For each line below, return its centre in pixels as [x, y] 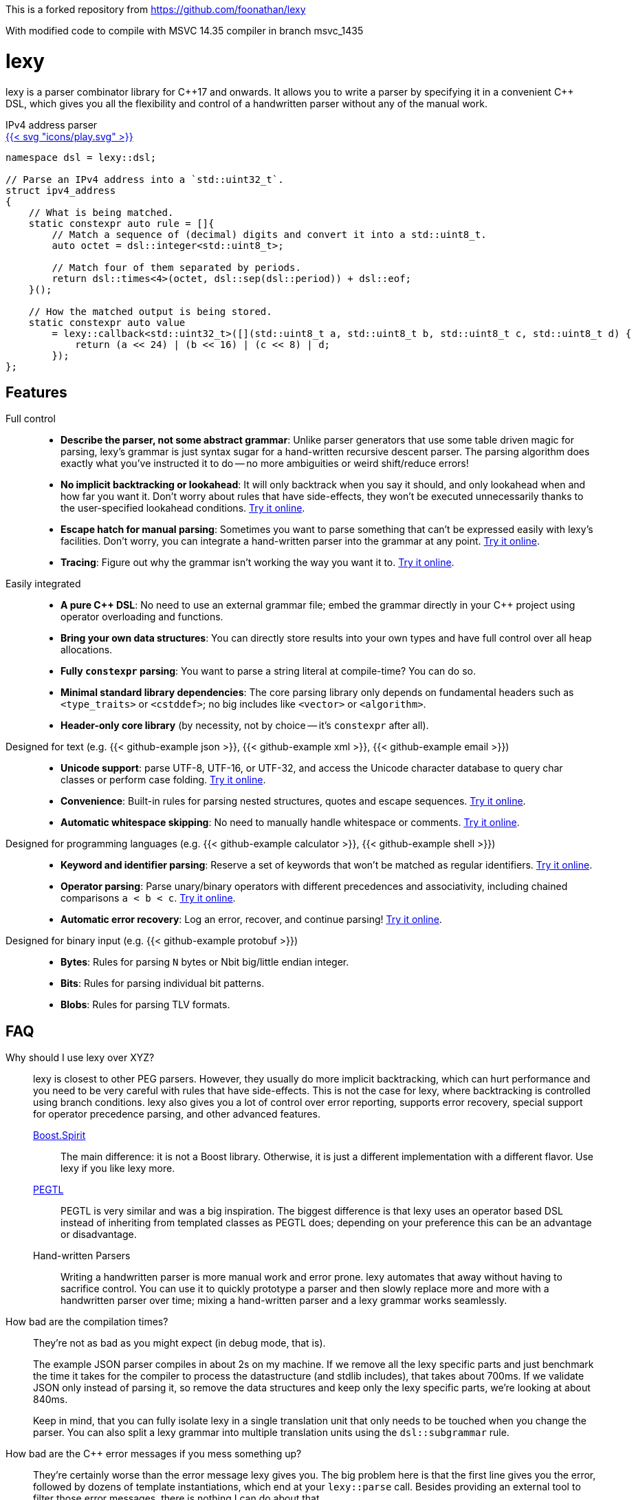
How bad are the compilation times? [87, 1322]
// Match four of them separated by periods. [176, 267]
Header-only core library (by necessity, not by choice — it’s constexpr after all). [245, 726]
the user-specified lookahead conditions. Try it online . [183, 508]
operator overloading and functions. [142, 617]
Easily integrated [43, 584]
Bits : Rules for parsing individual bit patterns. [163, 983]
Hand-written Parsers [82, 1256]
